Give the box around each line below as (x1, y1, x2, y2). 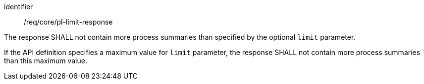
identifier (4, 2, 33, 11)
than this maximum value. (4, 56, 87, 65)
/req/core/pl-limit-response (24, 18, 113, 26)
